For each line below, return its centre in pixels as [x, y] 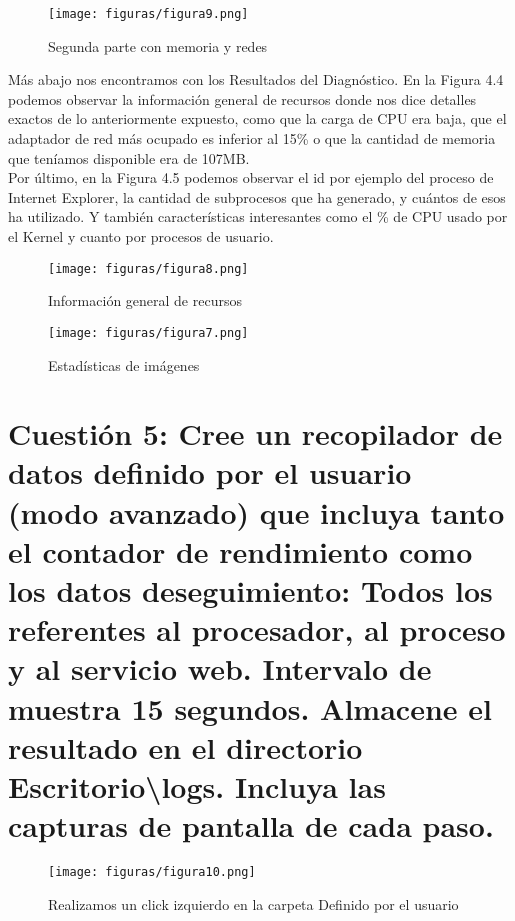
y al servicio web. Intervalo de [220, 668]
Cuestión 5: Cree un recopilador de [255, 433]
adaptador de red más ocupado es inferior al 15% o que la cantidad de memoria [252, 138]
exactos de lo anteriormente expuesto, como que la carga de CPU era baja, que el [257, 118]
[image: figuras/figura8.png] [148, 268]
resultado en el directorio [185, 746]
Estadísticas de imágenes [124, 364]
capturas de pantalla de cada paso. [251, 825]
